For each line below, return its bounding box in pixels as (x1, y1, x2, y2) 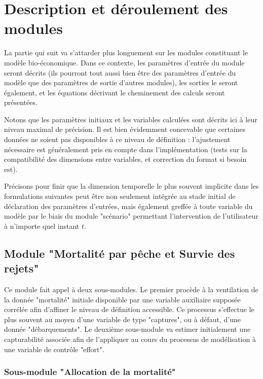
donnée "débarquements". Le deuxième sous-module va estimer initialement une (4, 324, 251, 334)
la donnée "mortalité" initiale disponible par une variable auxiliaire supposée (4, 294, 241, 304)
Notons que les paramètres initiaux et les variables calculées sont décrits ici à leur (4, 114, 257, 124)
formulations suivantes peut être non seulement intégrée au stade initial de (4, 191, 236, 201)
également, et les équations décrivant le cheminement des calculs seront (4, 87, 225, 97)
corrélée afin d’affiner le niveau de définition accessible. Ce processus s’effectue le (4, 304, 254, 315)
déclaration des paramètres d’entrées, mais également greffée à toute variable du (4, 200, 253, 211)
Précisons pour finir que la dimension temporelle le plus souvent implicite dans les (4, 181, 259, 191)
